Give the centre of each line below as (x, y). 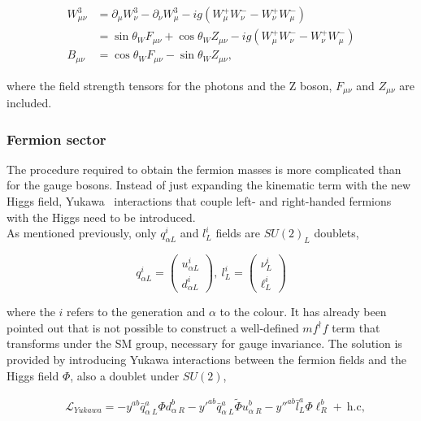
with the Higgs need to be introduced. (101, 217)
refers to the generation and (136, 312)
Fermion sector (56, 139)
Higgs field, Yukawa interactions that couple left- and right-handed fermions (199, 201)
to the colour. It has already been (303, 312)
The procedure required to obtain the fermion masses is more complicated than (204, 169)
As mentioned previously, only (82, 233)
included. (29, 102)
